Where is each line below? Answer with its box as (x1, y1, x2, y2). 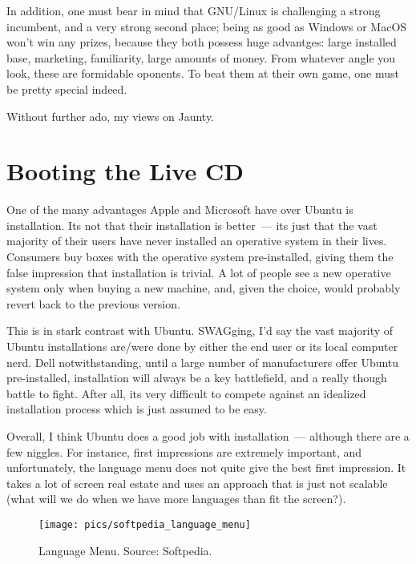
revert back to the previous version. (6, 295, 180, 312)
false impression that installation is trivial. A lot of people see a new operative (6, 264, 391, 280)
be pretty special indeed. (6, 80, 127, 97)
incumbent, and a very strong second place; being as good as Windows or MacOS (6, 18, 407, 34)
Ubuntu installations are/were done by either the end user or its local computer (6, 338, 398, 355)
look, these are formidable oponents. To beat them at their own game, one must (6, 65, 399, 82)
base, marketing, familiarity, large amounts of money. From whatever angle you (6, 49, 396, 66)
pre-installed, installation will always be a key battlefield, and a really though (6, 369, 387, 386)
